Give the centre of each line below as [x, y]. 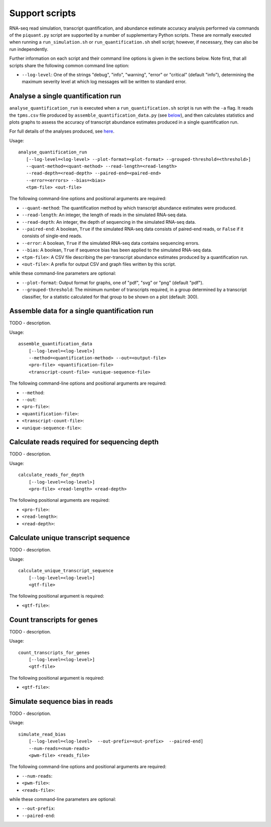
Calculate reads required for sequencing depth [84, 442]
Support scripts [43, 13]
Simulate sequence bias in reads [61, 701]
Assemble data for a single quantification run [81, 311]
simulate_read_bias [42, 734]
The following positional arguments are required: [59, 500]
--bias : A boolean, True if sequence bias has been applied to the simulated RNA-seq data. [117, 250]
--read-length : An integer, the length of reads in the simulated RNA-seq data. [105, 215]
